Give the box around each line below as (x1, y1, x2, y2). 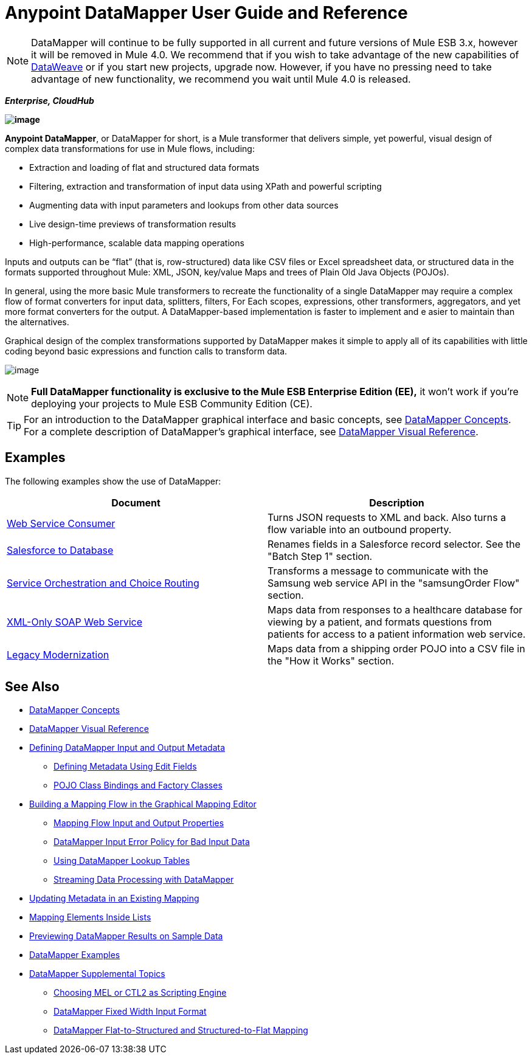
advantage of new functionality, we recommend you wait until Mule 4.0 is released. (31, 72, 411, 85)
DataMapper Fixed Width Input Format (54, 1006, 207, 1017)
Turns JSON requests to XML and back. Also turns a (268, 511, 506, 523)
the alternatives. (5, 316, 69, 327)
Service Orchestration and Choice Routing (7, 576, 199, 589)
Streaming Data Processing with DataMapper (54, 874, 234, 885)
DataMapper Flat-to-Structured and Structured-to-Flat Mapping (54, 1025, 308, 1036)
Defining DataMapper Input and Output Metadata (29, 742, 226, 753)
